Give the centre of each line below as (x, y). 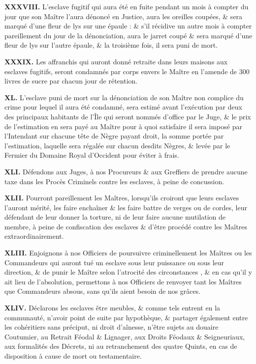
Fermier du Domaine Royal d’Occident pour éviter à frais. (92, 155)
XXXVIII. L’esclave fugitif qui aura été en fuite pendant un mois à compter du (127, 6)
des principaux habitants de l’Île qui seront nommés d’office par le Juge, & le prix (128, 116)
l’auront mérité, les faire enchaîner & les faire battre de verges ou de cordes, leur (126, 207)
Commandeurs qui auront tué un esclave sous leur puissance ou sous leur (114, 262)
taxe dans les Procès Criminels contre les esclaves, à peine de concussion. (114, 181)
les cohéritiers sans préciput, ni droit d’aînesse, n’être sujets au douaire (112, 327)
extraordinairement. (34, 236)
